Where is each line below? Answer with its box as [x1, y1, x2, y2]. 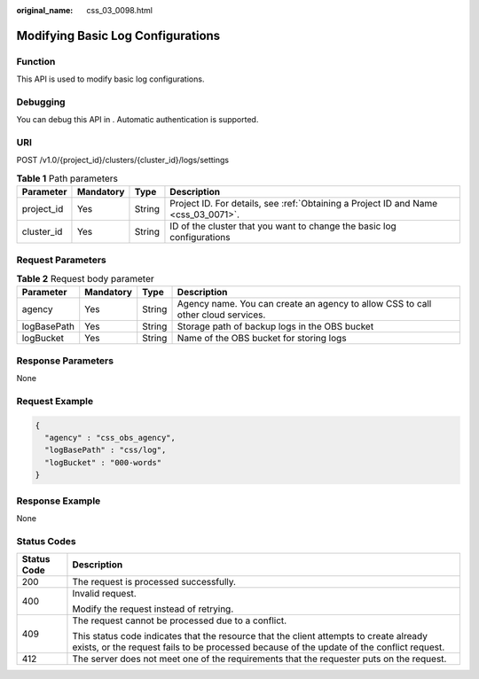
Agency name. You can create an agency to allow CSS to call [177, 298, 432, 310]
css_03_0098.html [86, 5, 153, 15]
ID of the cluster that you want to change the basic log [169, 220, 397, 232]
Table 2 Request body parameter [16, 273, 154, 285]
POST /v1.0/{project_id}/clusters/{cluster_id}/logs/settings [16, 155, 230, 166]
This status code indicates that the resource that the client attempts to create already [72, 630, 428, 643]
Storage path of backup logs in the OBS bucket [177, 320, 374, 332]
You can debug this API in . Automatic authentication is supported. [16, 114, 259, 125]
